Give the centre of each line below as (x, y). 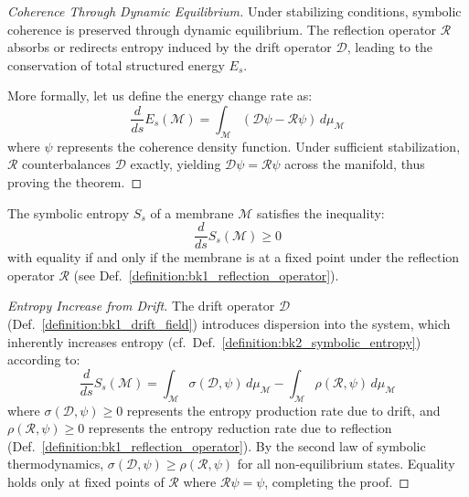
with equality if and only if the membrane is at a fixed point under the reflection (234, 257)
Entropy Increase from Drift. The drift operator (141, 306)
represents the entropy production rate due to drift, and (283, 410)
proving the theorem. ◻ (75, 181)
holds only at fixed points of (86, 481)
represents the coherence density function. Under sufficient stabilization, (259, 146)
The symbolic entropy (69, 212)
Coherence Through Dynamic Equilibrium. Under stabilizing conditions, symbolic (234, 11)
